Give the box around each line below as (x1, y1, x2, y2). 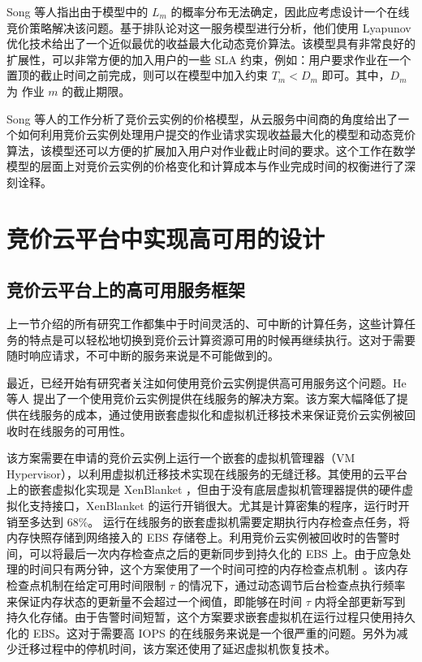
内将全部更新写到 (314, 592, 406, 609)
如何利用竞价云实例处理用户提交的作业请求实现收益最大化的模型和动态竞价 (17, 126, 416, 143)
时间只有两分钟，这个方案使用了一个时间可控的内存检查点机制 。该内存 (28, 560, 408, 578)
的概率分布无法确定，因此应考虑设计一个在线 (170, 3, 410, 19)
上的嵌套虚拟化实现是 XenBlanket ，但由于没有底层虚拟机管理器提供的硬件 (6, 481, 403, 498)
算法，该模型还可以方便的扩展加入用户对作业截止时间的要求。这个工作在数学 (6, 141, 416, 158)
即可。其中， (321, 67, 390, 84)
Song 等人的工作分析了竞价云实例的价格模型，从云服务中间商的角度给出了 (6, 110, 398, 127)
